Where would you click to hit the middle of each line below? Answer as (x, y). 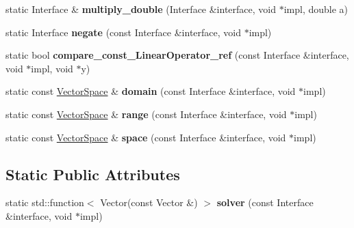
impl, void (52, 68)
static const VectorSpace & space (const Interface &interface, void (146, 137)
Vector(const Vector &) (149, 202)
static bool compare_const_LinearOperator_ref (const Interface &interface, (177, 55)
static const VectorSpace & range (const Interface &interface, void (146, 114)
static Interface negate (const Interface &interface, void (123, 32)
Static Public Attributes (93, 174)
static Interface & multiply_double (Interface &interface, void (141, 9)
